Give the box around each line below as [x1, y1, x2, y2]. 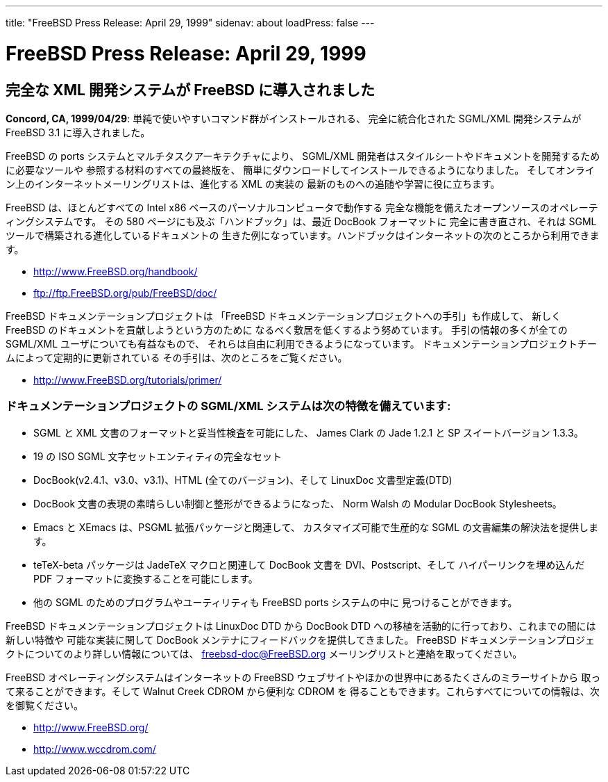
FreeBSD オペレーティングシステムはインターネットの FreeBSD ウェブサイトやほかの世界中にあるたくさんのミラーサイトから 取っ [6, 671, 601, 683]
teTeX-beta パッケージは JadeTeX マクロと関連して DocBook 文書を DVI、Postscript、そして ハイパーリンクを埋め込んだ [33, 558, 585, 571]
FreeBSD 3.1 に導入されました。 [6, 126, 151, 138]
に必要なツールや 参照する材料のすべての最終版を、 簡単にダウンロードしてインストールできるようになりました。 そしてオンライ [6, 163, 595, 176]
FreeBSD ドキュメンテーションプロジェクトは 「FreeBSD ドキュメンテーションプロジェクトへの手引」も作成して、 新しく [6, 309, 561, 322]
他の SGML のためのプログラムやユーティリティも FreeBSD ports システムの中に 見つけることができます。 [33, 596, 518, 608]
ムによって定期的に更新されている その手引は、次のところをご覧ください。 [6, 351, 348, 364]
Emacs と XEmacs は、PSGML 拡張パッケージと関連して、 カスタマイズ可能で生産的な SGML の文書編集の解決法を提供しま [33, 521, 599, 533]
